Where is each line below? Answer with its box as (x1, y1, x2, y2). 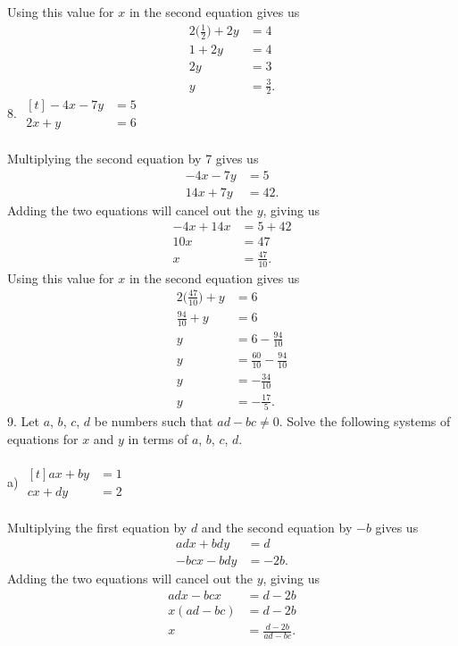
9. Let (7, 412, 39, 431)
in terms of (128, 429, 188, 448)
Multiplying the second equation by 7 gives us (7, 149, 259, 168)
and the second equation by (201, 517, 353, 536)
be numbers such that (94, 412, 213, 431)
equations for (7, 429, 79, 448)
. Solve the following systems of (279, 412, 451, 431)
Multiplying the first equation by (7, 517, 187, 536)
